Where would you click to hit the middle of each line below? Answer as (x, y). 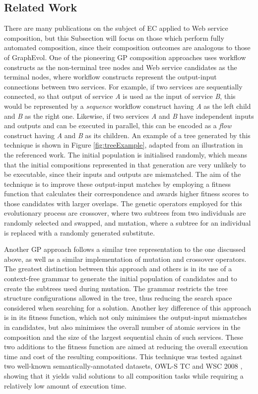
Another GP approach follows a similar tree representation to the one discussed (125, 249)
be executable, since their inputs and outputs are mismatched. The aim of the (123, 174)
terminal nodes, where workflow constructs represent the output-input (110, 77)
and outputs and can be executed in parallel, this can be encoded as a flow (118, 125)
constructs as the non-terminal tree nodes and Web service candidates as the (121, 67)
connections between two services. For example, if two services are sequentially (123, 86)
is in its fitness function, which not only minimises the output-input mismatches (126, 317)
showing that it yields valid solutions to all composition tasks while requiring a (124, 375)
